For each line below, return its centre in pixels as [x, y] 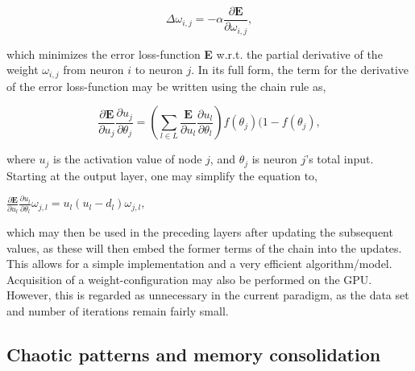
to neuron [159, 70]
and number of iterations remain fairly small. [118, 310]
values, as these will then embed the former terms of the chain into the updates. [204, 247]
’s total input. [340, 159]
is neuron [274, 159]
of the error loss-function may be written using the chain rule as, [166, 86]
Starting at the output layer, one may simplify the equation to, [162, 175]
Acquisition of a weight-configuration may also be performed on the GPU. [189, 279]
